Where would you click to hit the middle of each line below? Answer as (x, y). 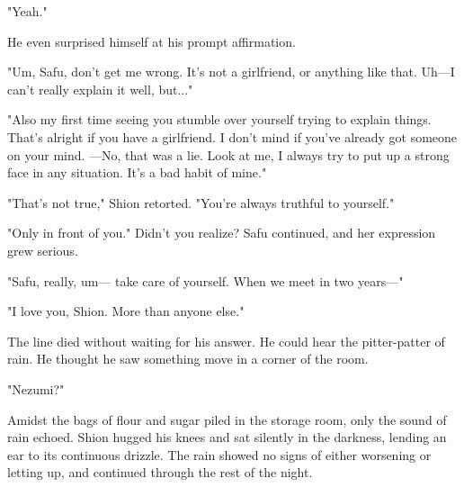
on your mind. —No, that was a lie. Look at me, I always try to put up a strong (228, 154)
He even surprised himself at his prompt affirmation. (152, 41)
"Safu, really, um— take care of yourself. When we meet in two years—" (205, 280)
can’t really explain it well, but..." (100, 89)
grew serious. (43, 250)
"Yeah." (27, 11)
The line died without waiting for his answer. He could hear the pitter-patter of (226, 341)
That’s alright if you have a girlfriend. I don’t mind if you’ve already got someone (232, 136)
